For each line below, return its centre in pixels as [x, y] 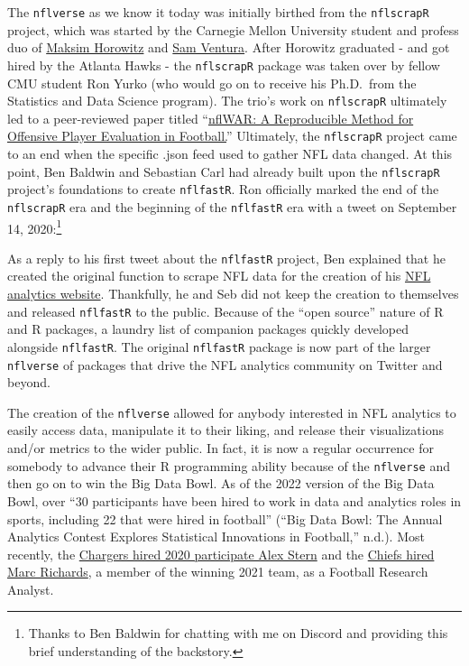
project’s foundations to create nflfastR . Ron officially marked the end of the [223, 189]
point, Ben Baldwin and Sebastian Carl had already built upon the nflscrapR [224, 171]
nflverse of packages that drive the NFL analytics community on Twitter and [225, 364]
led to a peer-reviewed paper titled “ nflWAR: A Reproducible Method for [211, 118]
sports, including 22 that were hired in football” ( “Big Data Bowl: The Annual [225, 518]
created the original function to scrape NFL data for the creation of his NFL [219, 276]
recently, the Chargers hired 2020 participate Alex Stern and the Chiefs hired [221, 554]
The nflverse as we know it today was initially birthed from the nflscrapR [218, 12]
